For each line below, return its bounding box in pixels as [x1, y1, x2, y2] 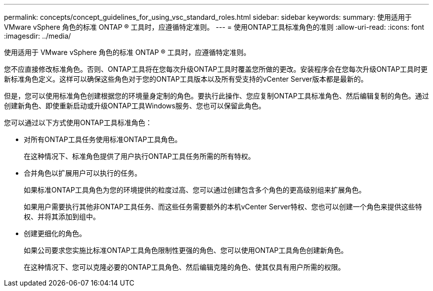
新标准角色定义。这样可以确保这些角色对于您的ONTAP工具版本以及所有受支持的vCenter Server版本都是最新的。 [4, 75, 368, 83]
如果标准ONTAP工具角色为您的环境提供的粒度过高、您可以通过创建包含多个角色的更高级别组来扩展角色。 [24, 186, 366, 194]
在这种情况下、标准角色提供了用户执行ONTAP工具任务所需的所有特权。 [24, 152, 255, 160]
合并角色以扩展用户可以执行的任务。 [24, 169, 141, 177]
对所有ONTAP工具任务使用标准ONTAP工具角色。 [24, 135, 182, 144]
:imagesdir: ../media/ [4, 32, 71, 40]
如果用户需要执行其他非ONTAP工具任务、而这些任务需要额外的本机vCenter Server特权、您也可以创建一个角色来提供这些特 [24, 202, 422, 211]
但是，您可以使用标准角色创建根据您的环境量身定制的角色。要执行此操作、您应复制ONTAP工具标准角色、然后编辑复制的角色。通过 [4, 92, 429, 100]
